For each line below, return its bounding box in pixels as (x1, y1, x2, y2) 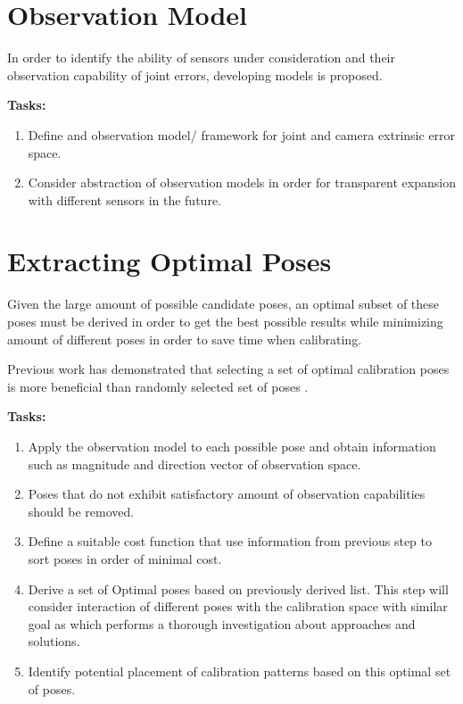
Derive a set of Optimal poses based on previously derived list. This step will (28, 579, 449, 598)
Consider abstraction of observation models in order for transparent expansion (28, 173, 456, 192)
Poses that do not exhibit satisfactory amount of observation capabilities (28, 485, 426, 503)
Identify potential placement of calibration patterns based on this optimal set (28, 661, 451, 680)
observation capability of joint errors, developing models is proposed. (7, 65, 383, 84)
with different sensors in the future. (28, 190, 221, 209)
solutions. (28, 632, 80, 650)
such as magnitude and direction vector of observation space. (28, 454, 361, 473)
